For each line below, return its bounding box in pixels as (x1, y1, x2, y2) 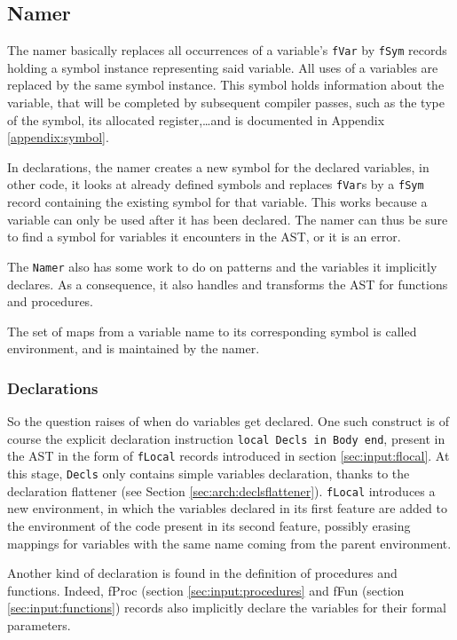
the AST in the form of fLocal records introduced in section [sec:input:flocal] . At (7, 446, 450, 465)
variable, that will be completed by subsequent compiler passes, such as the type (7, 93, 445, 112)
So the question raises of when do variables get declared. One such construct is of (7, 412, 450, 431)
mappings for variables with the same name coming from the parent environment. (7, 533, 452, 552)
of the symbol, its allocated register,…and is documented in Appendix (7, 110, 385, 129)
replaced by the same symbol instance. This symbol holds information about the (7, 75, 445, 94)
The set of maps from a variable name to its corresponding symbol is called (7, 321, 417, 340)
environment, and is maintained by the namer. (7, 339, 260, 358)
